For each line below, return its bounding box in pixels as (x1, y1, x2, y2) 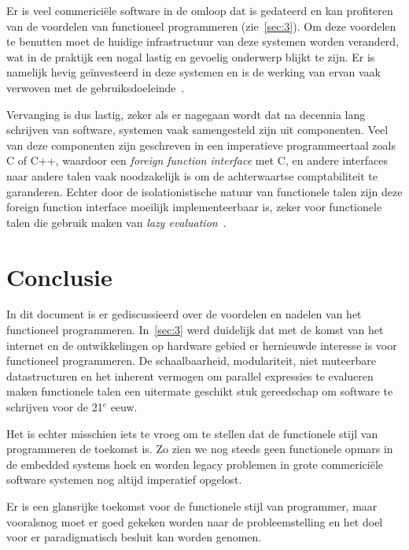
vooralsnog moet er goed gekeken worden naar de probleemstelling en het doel (6, 513, 383, 530)
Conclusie (6, 260, 112, 292)
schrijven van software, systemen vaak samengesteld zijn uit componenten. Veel (6, 121, 389, 138)
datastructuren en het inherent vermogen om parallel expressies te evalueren (6, 367, 374, 384)
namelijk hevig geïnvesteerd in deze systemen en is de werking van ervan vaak (6, 64, 381, 80)
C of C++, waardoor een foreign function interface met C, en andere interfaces (6, 152, 388, 169)
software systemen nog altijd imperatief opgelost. (6, 471, 242, 488)
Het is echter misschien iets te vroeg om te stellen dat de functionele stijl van (6, 425, 378, 441)
